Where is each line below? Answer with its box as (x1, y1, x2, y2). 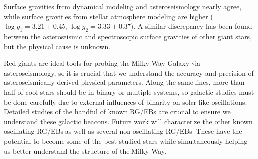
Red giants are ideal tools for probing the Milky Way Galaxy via (4, 58, 201, 68)
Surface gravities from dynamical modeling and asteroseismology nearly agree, (4, 1, 242, 11)
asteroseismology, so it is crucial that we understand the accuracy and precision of (4, 67, 254, 78)
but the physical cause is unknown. (4, 41, 111, 51)
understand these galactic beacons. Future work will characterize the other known (4, 116, 253, 126)
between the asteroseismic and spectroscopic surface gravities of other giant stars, (4, 31, 252, 41)
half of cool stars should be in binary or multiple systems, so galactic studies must (4, 86, 254, 97)
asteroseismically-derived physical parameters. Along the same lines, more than (4, 77, 245, 87)
